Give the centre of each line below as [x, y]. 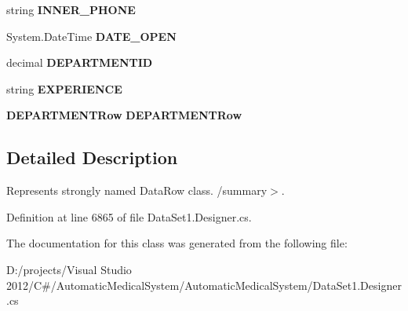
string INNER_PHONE [71, 9]
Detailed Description [92, 157]
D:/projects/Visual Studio [69, 269]
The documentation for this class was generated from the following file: [177, 243]
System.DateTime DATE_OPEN [91, 36]
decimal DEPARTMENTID [80, 62]
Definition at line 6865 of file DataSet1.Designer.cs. [129, 216]
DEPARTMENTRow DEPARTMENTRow [124, 115]
